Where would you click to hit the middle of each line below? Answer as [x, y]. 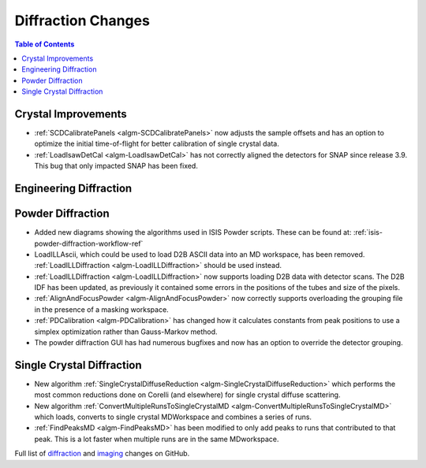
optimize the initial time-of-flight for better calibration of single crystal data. [157, 144]
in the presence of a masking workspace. [101, 309]
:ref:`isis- [368, 232]
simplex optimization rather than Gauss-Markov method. [126, 332]
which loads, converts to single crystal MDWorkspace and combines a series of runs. [173, 417]
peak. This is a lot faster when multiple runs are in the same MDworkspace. [157, 439]
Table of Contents [45, 44]
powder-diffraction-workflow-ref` [89, 243]
